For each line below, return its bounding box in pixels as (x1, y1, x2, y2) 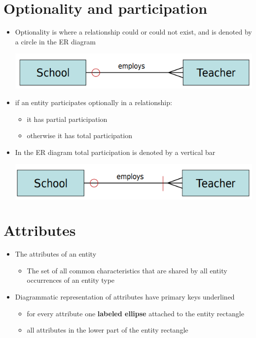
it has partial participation (27, 113, 108, 124)
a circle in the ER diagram (15, 36, 96, 46)
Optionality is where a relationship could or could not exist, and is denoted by (15, 27, 252, 37)
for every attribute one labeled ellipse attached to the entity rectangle (27, 308, 244, 318)
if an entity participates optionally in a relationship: (15, 97, 172, 108)
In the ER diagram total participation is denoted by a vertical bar (15, 147, 216, 157)
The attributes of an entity (15, 249, 97, 259)
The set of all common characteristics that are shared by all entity (27, 265, 227, 275)
